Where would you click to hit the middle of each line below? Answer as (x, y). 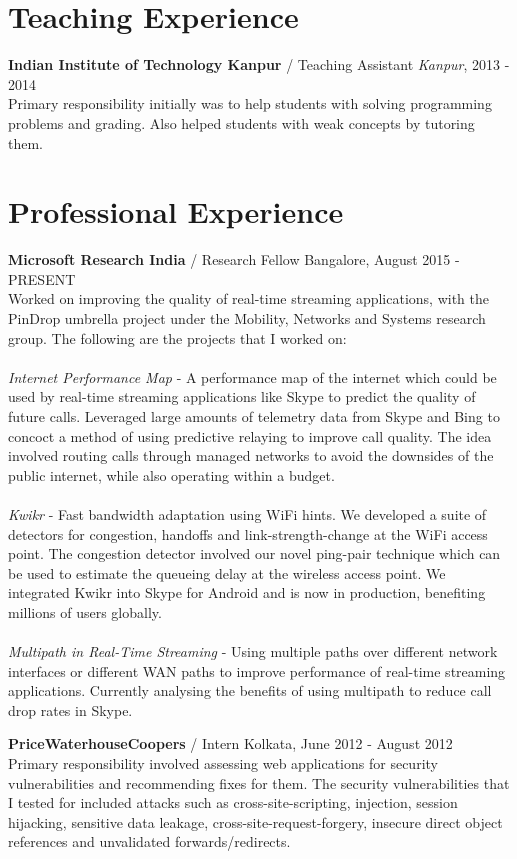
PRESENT (42, 278)
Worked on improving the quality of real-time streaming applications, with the (249, 298)
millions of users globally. (85, 611)
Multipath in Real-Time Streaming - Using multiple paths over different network (253, 651)
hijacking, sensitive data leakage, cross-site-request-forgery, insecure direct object (255, 821)
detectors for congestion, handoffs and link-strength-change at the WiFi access (248, 533)
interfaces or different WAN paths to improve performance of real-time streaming (257, 670)
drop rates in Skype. (70, 709)
